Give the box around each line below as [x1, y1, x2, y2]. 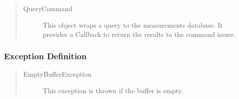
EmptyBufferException [23, 69, 92, 79]
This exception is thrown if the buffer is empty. [42, 85, 184, 95]
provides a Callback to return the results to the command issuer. [42, 29, 236, 39]
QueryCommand [23, 3, 73, 13]
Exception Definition [4, 49, 87, 62]
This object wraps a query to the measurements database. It [42, 19, 223, 30]
